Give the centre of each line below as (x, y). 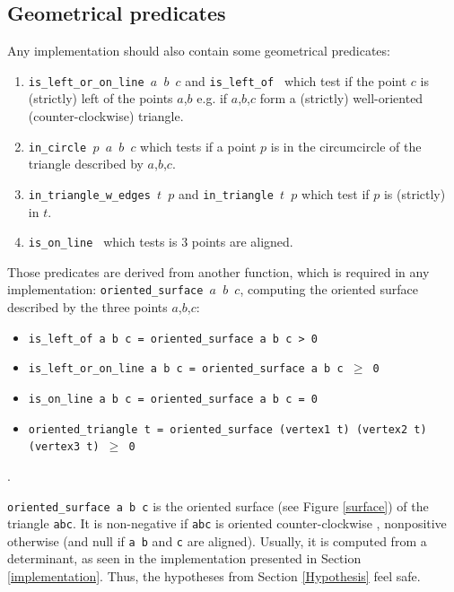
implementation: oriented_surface (105, 289)
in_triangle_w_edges (89, 195)
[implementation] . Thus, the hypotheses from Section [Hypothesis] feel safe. (214, 576)
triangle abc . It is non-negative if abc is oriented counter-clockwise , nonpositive (227, 523)
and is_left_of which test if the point (296, 80)
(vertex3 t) (64, 447)
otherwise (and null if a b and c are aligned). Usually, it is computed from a (217, 540)
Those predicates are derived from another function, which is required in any (218, 271)
